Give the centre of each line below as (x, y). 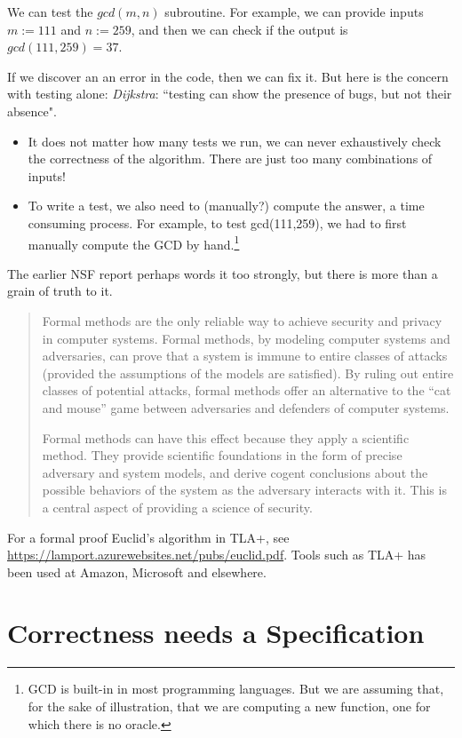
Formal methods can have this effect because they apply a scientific (226, 437)
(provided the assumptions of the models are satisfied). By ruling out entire (248, 373)
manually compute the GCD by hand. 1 (134, 242)
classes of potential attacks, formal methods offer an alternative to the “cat (247, 390)
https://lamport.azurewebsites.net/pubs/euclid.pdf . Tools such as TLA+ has (217, 555)
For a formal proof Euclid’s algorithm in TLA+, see (148, 537)
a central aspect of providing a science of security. (177, 507)
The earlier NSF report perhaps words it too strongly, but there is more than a (223, 273)
